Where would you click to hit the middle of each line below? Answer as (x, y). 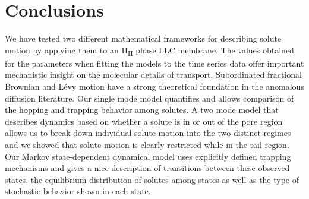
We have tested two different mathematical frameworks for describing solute (143, 38)
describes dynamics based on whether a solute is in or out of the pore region (144, 121)
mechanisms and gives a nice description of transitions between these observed (147, 168)
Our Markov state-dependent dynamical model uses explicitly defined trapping (148, 156)
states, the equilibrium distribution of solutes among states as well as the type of (152, 179)
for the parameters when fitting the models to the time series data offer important (154, 63)
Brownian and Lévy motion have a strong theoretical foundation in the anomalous (154, 86)
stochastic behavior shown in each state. (78, 191)
